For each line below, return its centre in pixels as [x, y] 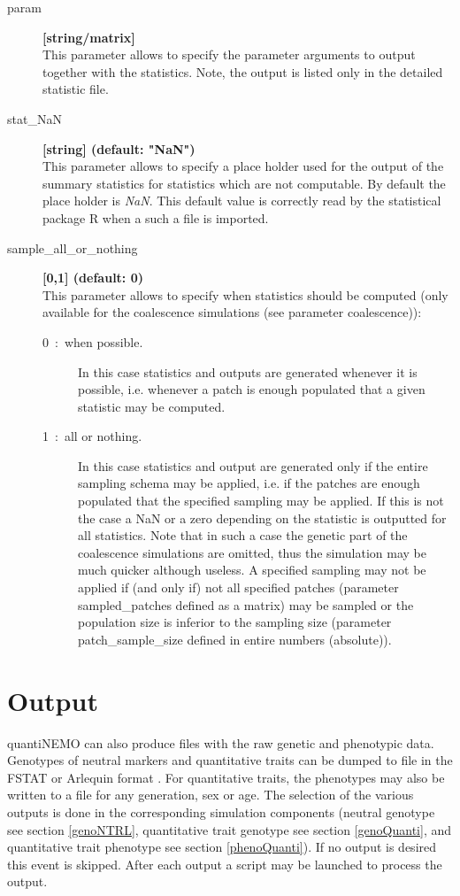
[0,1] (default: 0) [93, 278]
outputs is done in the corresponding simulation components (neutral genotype [221, 811]
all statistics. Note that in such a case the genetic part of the [243, 535]
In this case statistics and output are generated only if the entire [253, 465]
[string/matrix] [89, 37]
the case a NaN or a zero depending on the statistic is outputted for [262, 518]
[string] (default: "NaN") [119, 148]
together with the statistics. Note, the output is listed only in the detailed [243, 71]
